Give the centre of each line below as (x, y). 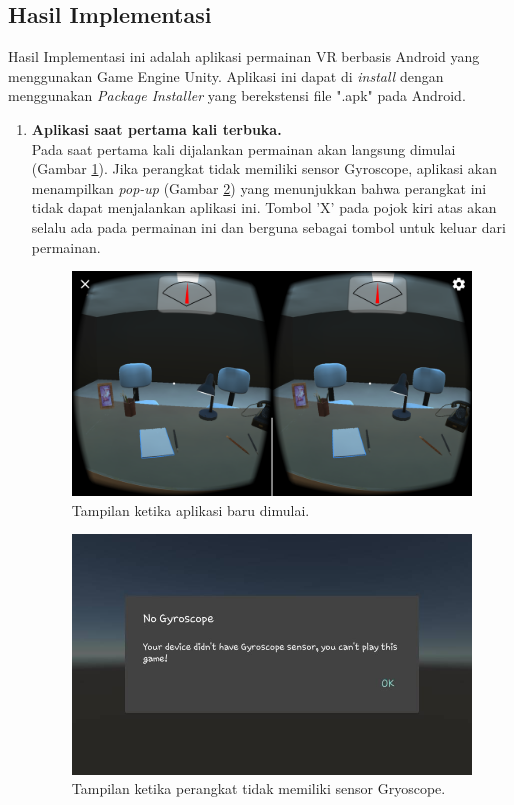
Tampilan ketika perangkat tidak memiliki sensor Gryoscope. (258, 788)
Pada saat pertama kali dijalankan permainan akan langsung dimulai (243, 148)
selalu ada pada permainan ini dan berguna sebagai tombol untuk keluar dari (268, 226)
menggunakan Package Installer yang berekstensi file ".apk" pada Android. (237, 95)
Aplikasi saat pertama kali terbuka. (156, 128)
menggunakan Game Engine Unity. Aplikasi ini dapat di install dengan (226, 75)
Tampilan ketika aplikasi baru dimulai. (190, 509)
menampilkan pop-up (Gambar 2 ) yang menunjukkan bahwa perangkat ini (259, 187)
